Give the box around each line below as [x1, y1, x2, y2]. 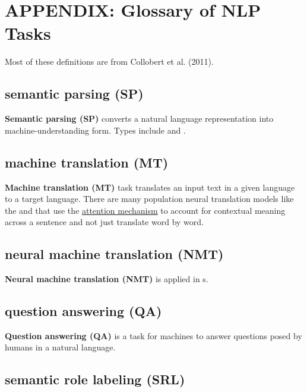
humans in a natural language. [5, 341, 116, 353]
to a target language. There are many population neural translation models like [5, 192, 294, 205]
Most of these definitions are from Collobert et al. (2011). [5, 55, 214, 68]
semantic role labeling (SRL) [5, 370, 185, 388]
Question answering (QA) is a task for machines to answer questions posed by [5, 329, 302, 342]
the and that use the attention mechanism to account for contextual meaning [5, 204, 286, 216]
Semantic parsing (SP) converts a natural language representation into [5, 112, 274, 125]
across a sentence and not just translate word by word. [5, 216, 204, 228]
